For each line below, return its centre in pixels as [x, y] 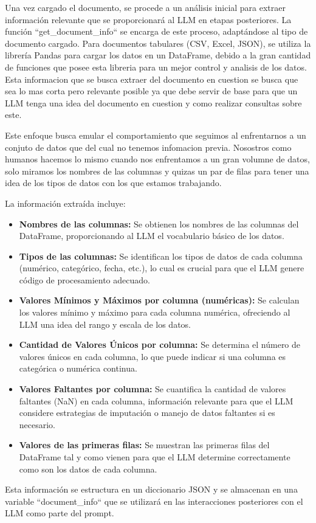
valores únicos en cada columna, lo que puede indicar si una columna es [153, 356]
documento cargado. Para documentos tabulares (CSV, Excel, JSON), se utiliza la [158, 43]
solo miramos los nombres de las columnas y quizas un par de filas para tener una [157, 171]
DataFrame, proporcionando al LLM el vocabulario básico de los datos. [152, 236]
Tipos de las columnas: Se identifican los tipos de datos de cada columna [161, 256]
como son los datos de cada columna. [88, 469]
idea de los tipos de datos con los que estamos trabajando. [113, 183]
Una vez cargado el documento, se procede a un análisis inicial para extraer [146, 7]
